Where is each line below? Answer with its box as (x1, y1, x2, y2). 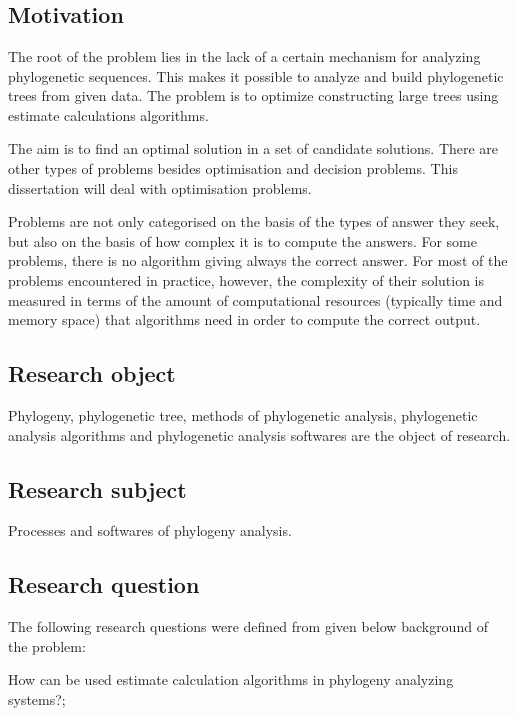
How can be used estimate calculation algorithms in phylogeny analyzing (8, 669, 454, 690)
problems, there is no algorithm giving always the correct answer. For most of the (8, 250, 508, 271)
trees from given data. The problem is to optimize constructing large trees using (8, 85, 499, 106)
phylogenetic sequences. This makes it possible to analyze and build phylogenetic (8, 65, 504, 86)
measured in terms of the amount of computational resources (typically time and (8, 289, 503, 310)
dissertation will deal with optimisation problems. (8, 177, 312, 198)
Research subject (8, 473, 187, 504)
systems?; (8, 688, 66, 709)
